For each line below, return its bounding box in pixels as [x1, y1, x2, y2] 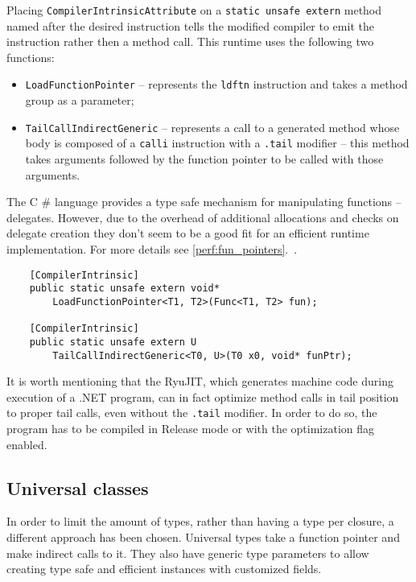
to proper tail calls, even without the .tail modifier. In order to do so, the [6, 404, 377, 421]
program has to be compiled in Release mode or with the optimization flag [6, 420, 375, 436]
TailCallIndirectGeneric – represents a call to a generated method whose [25, 118, 400, 135]
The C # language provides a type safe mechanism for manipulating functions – [6, 193, 402, 210]
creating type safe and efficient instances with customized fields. [6, 560, 322, 577]
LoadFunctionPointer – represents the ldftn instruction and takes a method [25, 76, 408, 93]
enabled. [6, 435, 47, 452]
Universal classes [6, 475, 149, 500]
